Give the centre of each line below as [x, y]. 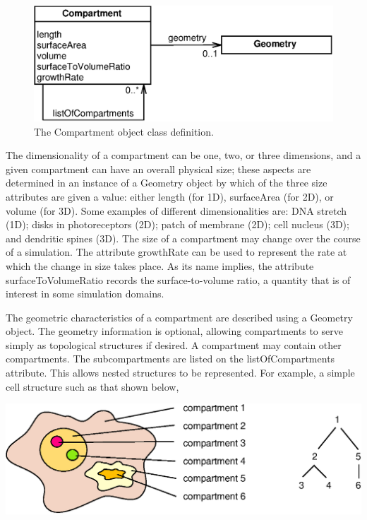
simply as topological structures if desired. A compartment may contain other [174, 344]
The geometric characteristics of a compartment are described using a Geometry [179, 317]
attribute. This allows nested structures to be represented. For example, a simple [180, 373]
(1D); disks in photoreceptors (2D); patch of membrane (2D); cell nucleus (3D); [178, 224]
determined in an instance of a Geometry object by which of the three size [167, 183]
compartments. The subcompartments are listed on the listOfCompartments [170, 359]
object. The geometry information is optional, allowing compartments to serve [174, 331]
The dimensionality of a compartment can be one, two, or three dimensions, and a [183, 155]
